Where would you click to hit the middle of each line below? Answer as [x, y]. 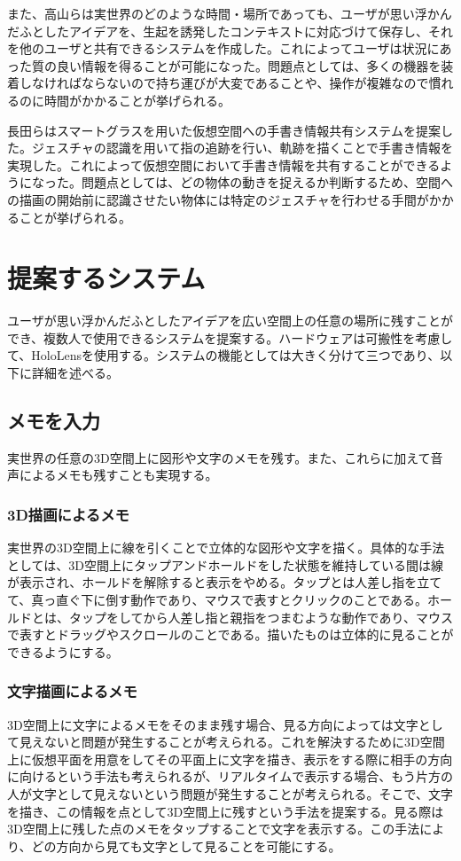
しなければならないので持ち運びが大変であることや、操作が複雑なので [224, 83]
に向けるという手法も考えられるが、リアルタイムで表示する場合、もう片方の [230, 776]
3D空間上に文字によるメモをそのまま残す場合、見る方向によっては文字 [213, 724]
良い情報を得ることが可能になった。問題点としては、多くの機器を [249, 65]
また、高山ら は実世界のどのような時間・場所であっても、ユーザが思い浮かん [230, 13]
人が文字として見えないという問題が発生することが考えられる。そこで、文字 [230, 793]
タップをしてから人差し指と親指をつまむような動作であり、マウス [261, 617]
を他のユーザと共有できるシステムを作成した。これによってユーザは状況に [223, 48]
